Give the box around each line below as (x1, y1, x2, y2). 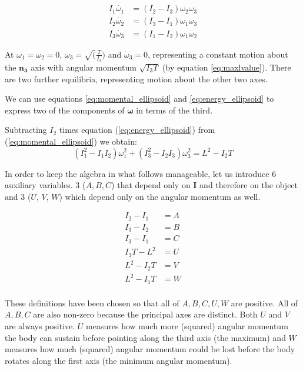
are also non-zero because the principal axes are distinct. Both (33, 308, 258, 320)
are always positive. (5, 319, 75, 332)
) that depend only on (111, 179, 191, 191)
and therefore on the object (199, 179, 298, 191)
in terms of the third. (136, 103, 213, 116)
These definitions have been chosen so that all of (5, 296, 179, 309)
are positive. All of (231, 296, 298, 309)
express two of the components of (5, 103, 125, 116)
